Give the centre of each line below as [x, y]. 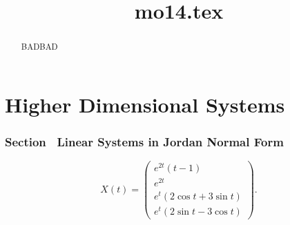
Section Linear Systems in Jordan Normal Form [144, 141]
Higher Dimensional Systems [145, 104]
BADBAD [39, 47]
